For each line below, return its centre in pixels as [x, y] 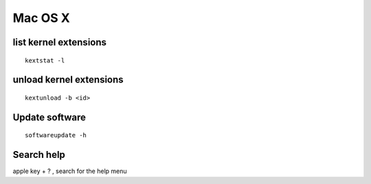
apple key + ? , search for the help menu [70, 171]
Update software [49, 117]
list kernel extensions [59, 42]
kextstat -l [45, 60]
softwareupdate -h [56, 135]
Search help [39, 155]
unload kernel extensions [68, 80]
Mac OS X [41, 18]
